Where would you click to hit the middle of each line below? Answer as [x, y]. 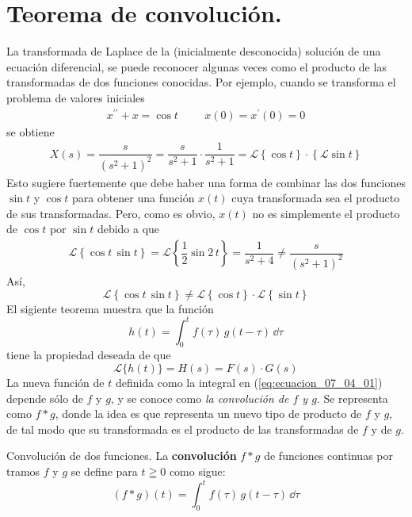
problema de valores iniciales [76, 97]
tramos [23, 471]
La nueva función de [55, 383]
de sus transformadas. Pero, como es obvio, [111, 213]
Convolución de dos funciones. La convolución [122, 456]
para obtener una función [133, 198]
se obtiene [31, 131]
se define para [104, 471]
